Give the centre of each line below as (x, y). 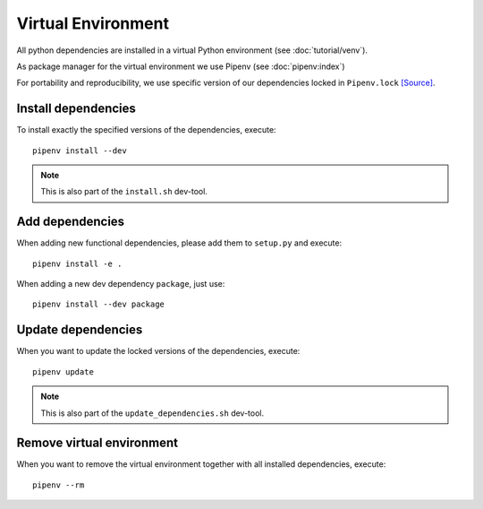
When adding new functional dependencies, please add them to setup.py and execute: (179, 243)
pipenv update (63, 371)
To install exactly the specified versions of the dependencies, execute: (146, 130)
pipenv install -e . (77, 263)
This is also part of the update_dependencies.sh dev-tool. (153, 413)
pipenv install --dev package (99, 304)
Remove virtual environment (97, 443)
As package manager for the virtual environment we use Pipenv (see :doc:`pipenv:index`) (181, 66)
